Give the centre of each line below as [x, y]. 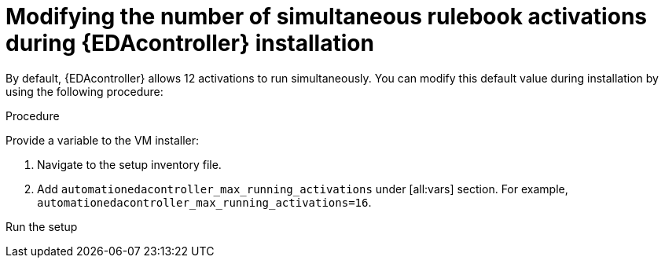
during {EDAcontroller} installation [190, 43]
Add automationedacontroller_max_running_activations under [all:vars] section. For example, [303, 189]
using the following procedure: [85, 91]
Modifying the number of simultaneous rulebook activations [326, 16]
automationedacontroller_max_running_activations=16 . [204, 202]
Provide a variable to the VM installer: [102, 140]
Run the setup [42, 226]
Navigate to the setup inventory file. [129, 164]
